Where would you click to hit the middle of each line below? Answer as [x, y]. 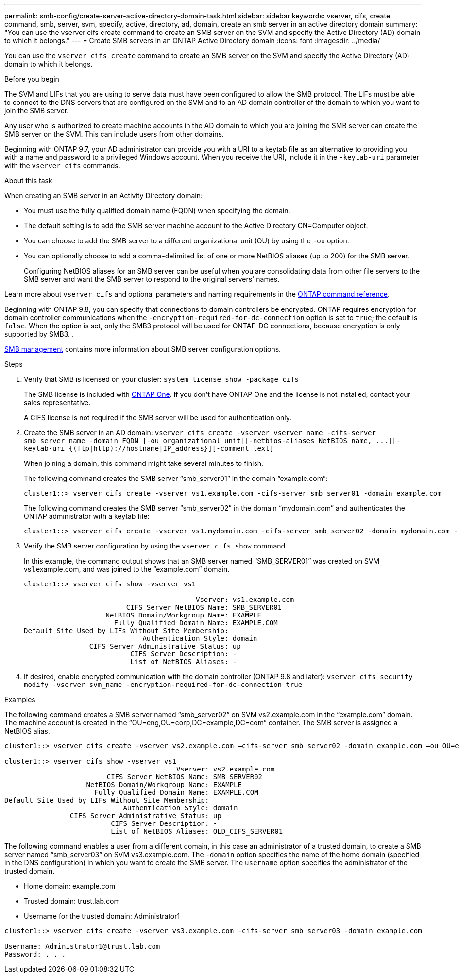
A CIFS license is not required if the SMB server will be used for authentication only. [158, 418]
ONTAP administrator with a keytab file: [87, 516]
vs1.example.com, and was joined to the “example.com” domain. [127, 569]
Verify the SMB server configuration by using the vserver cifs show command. [156, 546]
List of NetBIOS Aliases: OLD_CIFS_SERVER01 [197, 831]
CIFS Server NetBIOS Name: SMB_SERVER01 [204, 607]
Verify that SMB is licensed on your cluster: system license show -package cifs [161, 379]
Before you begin [32, 79]
